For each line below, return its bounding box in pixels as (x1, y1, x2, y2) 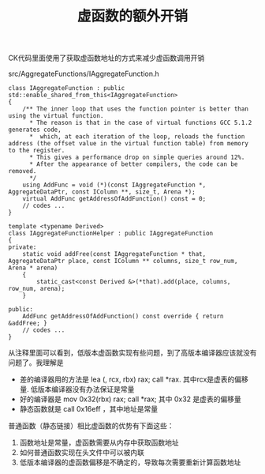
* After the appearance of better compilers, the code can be (28, 160, 238, 168)
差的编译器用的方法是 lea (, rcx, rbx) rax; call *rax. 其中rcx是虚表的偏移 (19, 374, 248, 384)
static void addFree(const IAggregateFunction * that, (22, 250, 207, 258)
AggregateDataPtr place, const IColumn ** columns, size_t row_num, (8, 258, 238, 265)
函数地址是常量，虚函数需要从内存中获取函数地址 (19, 438, 179, 447)
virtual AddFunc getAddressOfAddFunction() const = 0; (22, 195, 207, 203)
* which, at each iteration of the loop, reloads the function (28, 133, 245, 141)
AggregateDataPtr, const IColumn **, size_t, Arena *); (8, 188, 196, 196)
